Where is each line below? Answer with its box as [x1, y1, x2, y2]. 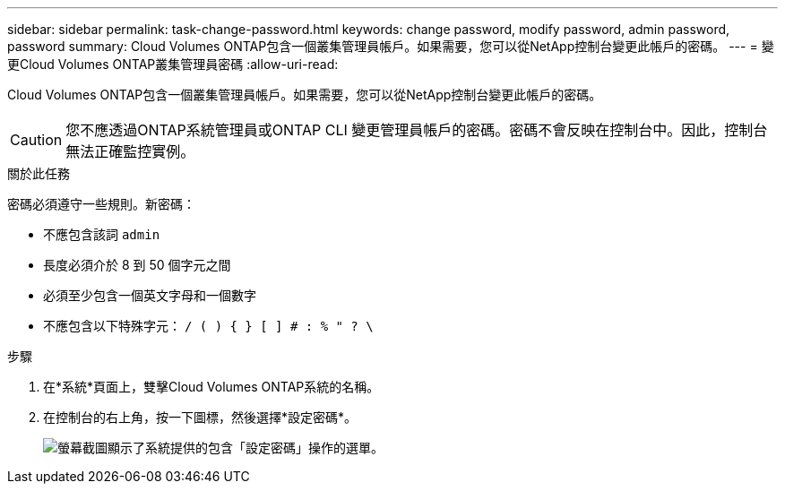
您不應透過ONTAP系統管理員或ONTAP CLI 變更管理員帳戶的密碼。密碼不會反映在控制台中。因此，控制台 [65, 121, 768, 139]
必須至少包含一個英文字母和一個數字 [43, 288, 256, 303]
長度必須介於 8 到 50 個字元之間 [43, 257, 231, 272]
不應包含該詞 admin [43, 227, 160, 242]
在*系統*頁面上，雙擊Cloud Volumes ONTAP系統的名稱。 [43, 379, 380, 394]
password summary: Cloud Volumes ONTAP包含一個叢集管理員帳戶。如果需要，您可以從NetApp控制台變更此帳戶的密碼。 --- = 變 [7, 39, 774, 54]
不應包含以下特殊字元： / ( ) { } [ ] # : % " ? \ [43, 318, 374, 333]
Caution [10, 131, 63, 149]
